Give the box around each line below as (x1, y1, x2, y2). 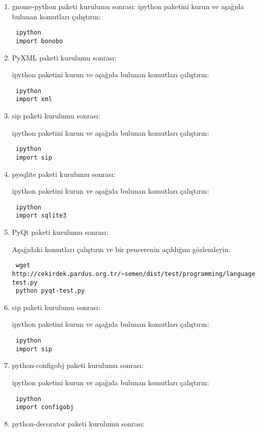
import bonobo (15, 37, 63, 45)
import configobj (15, 404, 74, 411)
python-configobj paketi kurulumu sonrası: (12, 360, 144, 371)
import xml (15, 96, 52, 103)
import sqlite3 (15, 212, 67, 220)
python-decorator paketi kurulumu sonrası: (12, 418, 145, 428)
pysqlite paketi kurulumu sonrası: (12, 168, 116, 179)
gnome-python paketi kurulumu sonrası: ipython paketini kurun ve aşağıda (12, 1, 244, 11)
